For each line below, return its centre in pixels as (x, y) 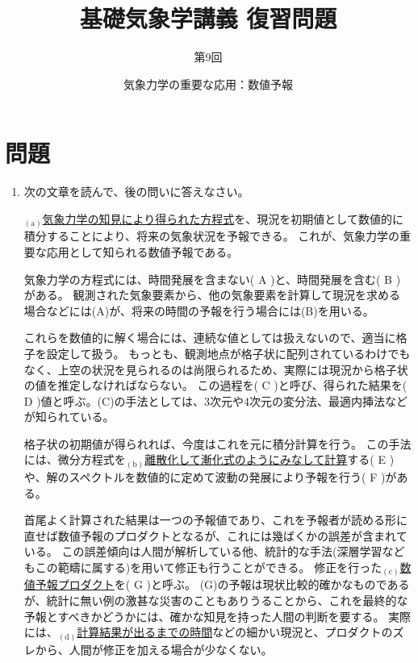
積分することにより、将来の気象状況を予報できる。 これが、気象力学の (212, 236)
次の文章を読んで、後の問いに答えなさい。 (136, 192)
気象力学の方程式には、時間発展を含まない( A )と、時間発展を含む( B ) (212, 279)
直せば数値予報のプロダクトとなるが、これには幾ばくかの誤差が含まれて (215, 535)
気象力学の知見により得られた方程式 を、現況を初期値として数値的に (223, 218)
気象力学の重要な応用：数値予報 (208, 83)
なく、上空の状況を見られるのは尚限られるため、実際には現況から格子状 (216, 369)
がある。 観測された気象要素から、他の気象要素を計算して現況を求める (212, 295)
